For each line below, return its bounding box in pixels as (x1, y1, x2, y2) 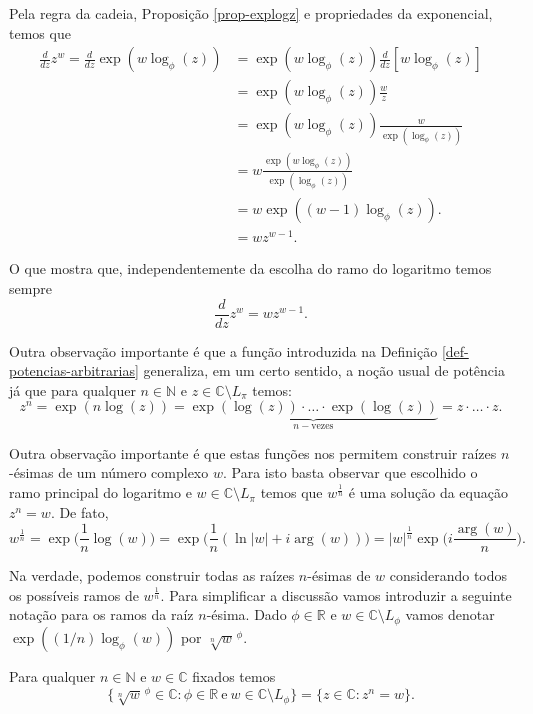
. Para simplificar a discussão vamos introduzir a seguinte (160, 584, 512, 605)
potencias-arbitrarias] (9, 360, 139, 381)
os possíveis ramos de (9, 584, 139, 605)
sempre (9, 277, 52, 298)
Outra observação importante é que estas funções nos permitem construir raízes (9, 442, 497, 463)
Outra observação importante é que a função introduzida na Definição (9, 340, 438, 361)
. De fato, (50, 501, 109, 522)
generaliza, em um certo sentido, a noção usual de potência (143, 360, 505, 381)
